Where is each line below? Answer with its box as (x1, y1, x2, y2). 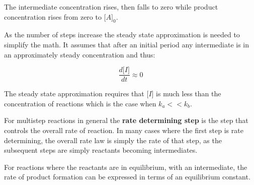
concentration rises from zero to (4, 11, 102, 22)
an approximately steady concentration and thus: (4, 49, 155, 59)
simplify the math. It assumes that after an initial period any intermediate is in (4, 39, 249, 49)
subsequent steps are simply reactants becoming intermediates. (4, 145, 198, 155)
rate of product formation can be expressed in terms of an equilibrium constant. (4, 171, 250, 182)
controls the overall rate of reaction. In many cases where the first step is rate (4, 125, 243, 136)
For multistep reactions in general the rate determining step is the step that (4, 115, 248, 126)
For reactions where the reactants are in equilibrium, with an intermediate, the (4, 161, 247, 172)
